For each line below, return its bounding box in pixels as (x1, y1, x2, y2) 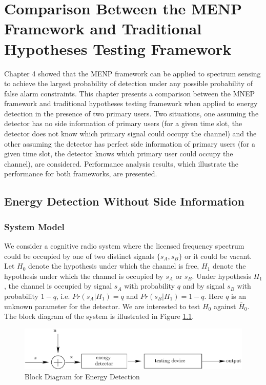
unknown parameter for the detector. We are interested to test (4, 300, 200, 311)
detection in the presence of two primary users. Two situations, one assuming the (4, 108, 259, 118)
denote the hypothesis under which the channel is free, (28, 260, 199, 271)
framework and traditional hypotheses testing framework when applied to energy (4, 98, 258, 109)
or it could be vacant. (185, 250, 252, 261)
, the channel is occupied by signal (4, 280, 112, 291)
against (213, 300, 236, 311)
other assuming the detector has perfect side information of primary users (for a (4, 138, 255, 149)
